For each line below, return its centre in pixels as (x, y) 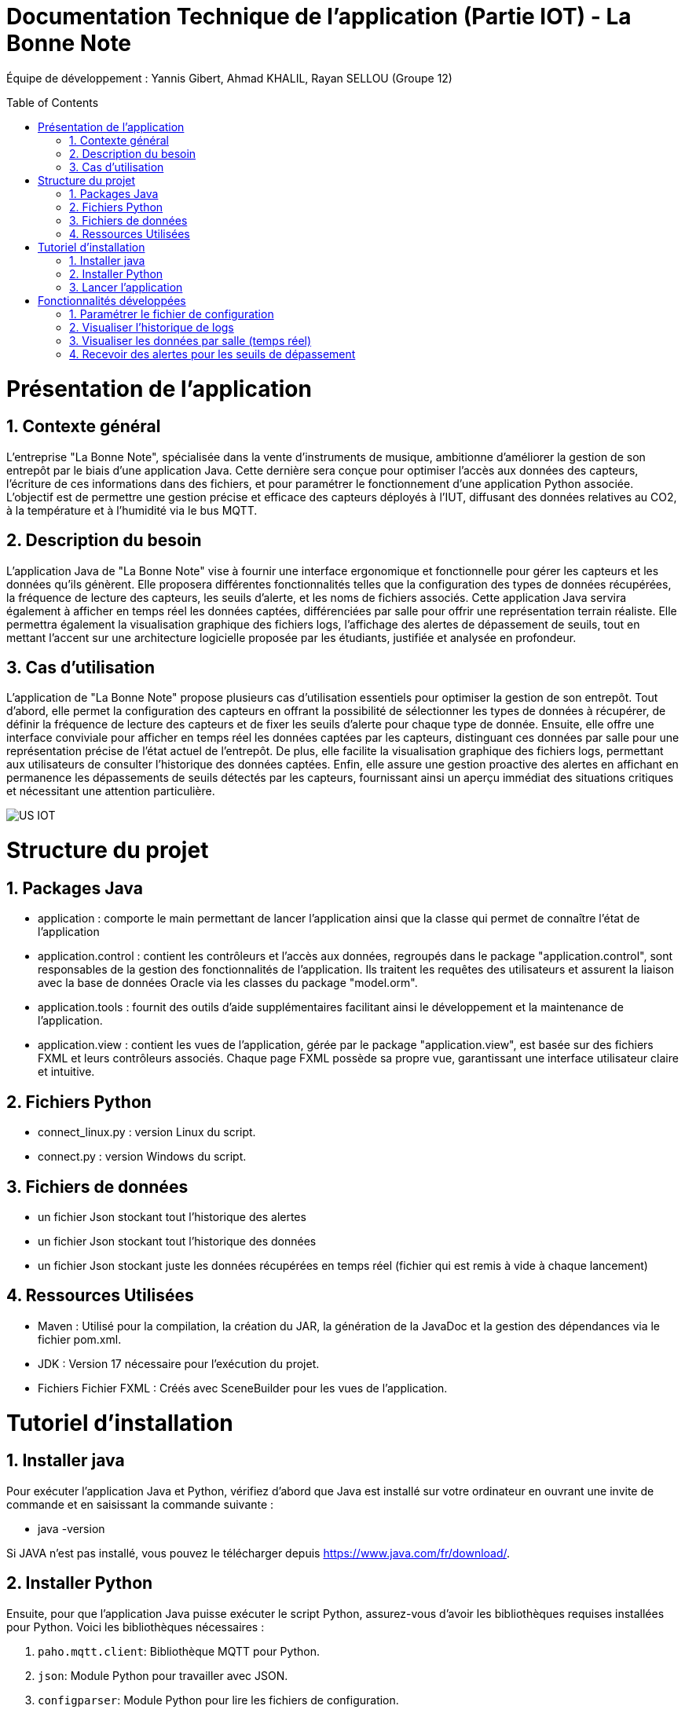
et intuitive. (66, 1072)
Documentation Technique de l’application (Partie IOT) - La (319, 17)
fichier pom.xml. (80, 1339)
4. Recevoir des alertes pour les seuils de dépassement (212, 354)
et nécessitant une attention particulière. (111, 791)
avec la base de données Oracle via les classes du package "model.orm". (228, 983)
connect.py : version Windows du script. (142, 1157)
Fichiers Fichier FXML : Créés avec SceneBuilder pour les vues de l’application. (243, 1388)
